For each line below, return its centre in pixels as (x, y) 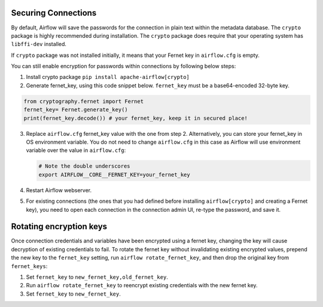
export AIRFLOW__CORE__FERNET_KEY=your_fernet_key (115, 174)
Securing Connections (54, 13)
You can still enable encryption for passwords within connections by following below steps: (124, 66)
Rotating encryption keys (59, 227)
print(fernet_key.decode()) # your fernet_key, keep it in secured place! (136, 118)
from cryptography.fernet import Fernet (83, 101)
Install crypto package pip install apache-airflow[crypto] (108, 77)
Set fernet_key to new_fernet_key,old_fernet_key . (97, 277)
